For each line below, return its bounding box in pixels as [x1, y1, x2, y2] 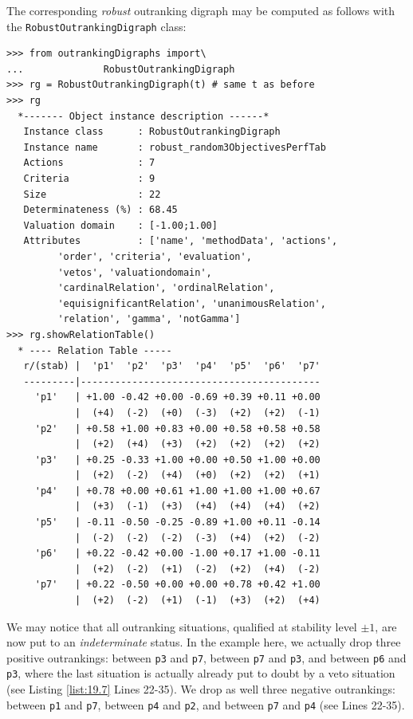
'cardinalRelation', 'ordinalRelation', [57, 282, 275, 294]
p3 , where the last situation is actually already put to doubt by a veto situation [6, 665, 395, 682]
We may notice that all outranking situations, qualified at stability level [6, 618, 357, 635]
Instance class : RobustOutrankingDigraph [23, 126, 281, 138]
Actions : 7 [23, 157, 155, 169]
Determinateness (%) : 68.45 [23, 204, 178, 216]
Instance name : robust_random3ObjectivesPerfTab [23, 141, 326, 153]
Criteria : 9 [23, 173, 155, 184]
